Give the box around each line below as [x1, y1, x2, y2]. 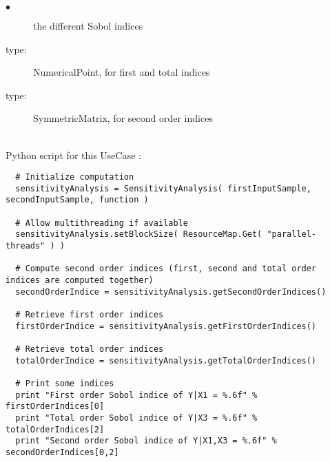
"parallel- [267, 229, 317, 240]
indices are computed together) [6, 275, 154, 286]
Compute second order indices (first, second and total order [25, 264, 317, 274]
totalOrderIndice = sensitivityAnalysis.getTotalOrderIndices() [15, 355, 317, 366]
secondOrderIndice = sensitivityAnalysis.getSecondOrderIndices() [15, 286, 327, 297]
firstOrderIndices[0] [6, 401, 105, 412]
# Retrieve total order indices [15, 344, 164, 354]
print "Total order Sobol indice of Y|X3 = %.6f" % [15, 412, 258, 423]
